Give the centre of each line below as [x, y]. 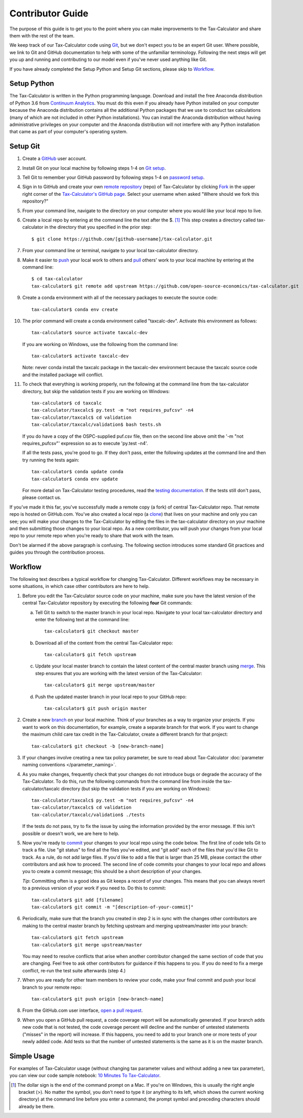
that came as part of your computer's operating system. [68, 132]
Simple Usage [32, 1056]
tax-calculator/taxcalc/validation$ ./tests [88, 815]
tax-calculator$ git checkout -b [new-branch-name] [98, 746]
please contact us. [42, 498]
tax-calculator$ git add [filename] [77, 900]
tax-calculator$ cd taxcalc [67, 403]
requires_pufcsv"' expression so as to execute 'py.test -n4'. [85, 443]
